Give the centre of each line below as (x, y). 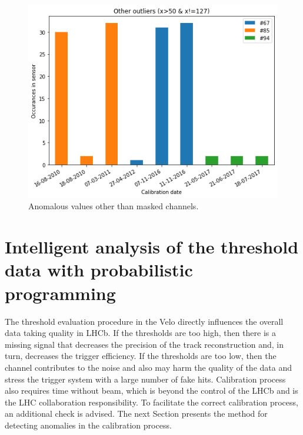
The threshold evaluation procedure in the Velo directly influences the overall (144, 321)
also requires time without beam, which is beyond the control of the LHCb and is (151, 390)
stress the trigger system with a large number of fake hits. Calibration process (145, 379)
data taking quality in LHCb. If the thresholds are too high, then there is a (141, 333)
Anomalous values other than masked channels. (114, 206)
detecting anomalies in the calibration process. (88, 425)
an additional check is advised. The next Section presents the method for (136, 413)
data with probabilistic (99, 270)
